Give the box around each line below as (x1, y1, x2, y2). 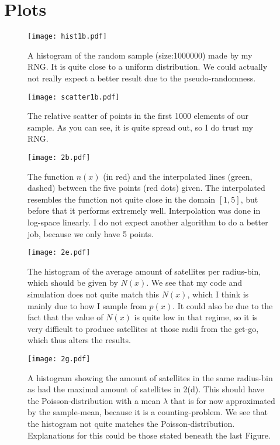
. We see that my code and (146, 276, 243, 289)
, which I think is (187, 288, 249, 300)
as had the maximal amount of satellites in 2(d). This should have (27, 383, 264, 395)
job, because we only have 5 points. (27, 227, 154, 239)
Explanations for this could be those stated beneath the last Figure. (27, 429, 271, 441)
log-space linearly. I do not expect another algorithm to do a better (27, 216, 268, 228)
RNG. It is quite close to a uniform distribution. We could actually (27, 60, 268, 73)
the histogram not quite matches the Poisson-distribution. (27, 417, 235, 430)
